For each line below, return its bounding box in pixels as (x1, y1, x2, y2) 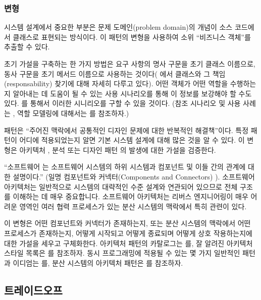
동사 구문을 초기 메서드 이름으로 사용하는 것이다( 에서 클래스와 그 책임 (4, 68, 226, 79)
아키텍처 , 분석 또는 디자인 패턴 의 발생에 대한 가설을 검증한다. (19, 144, 216, 155)
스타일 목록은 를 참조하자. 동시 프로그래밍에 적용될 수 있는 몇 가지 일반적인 (4, 248, 240, 258)
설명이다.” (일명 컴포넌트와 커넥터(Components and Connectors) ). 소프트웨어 (13, 171, 255, 182)
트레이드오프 (4, 282, 63, 297)
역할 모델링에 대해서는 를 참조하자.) (17, 107, 129, 118)
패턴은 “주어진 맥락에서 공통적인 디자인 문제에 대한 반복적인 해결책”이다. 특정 (4, 125, 249, 135)
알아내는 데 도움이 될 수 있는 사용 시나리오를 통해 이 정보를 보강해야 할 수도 (13, 88, 252, 98)
